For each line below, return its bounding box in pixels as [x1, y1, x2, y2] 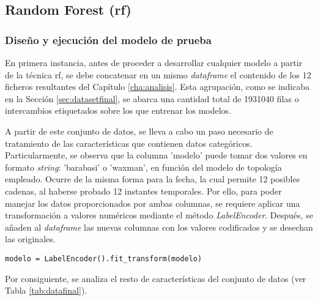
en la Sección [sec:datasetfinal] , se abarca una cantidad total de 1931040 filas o [5, 92, 299, 105]
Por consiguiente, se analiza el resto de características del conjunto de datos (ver [5, 272, 306, 284]
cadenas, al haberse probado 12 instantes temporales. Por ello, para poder [5, 184, 282, 197]
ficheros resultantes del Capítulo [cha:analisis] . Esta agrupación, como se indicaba [5, 80, 310, 93]
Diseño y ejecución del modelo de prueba [5, 32, 212, 47]
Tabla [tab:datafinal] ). [5, 284, 87, 297]
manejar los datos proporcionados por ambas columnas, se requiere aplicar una [5, 196, 300, 209]
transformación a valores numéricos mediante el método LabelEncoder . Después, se [5, 209, 313, 221]
